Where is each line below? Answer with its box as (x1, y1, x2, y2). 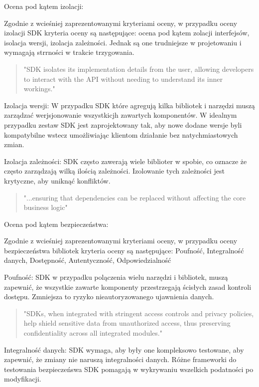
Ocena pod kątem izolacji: (4, 1, 84, 11)
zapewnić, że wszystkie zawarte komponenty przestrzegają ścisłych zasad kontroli (4, 281, 252, 292)
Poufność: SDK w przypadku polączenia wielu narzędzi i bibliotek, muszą (4, 272, 228, 282)
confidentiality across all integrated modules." (23, 328, 162, 338)
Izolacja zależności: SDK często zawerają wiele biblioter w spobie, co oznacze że (4, 156, 247, 166)
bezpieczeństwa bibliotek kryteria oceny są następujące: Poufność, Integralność (4, 245, 244, 255)
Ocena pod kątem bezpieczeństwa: (4, 218, 109, 229)
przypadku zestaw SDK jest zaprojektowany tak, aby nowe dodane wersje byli (4, 119, 242, 130)
